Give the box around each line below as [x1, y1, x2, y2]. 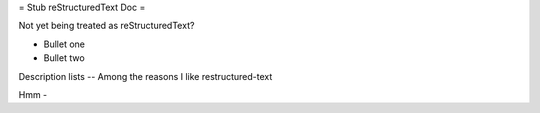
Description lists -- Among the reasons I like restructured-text [18, 70, 273, 82]
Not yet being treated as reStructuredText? [18, 20, 195, 32]
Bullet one [43, 38, 85, 50]
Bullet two [43, 52, 85, 64]
